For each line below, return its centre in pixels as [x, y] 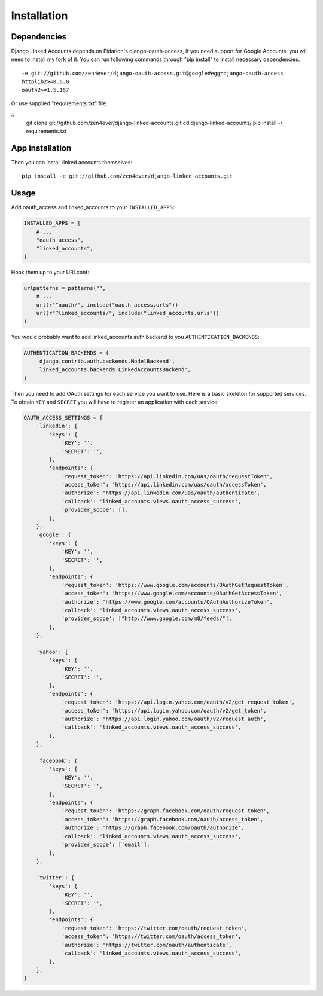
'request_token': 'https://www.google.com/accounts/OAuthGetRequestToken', [175, 585]
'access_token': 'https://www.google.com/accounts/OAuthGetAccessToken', [172, 594]
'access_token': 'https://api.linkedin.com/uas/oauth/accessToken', [164, 485]
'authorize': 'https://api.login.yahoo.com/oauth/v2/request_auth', [164, 719]
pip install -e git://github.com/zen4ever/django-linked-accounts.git [127, 176]
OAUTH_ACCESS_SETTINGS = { [63, 418]
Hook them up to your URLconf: [50, 272]
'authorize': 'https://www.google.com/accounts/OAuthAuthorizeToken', [167, 602]
